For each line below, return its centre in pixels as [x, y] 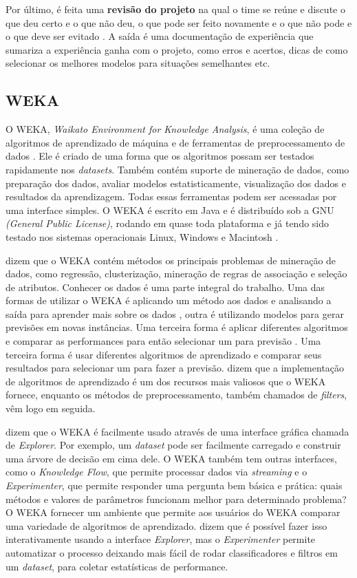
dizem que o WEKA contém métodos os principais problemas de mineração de [171, 260]
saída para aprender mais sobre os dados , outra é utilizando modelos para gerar [175, 313]
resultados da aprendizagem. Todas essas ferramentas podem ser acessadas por [171, 196]
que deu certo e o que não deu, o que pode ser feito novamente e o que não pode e [179, 22]
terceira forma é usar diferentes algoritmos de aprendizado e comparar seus [164, 354]
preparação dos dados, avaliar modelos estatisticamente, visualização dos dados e [176, 183]
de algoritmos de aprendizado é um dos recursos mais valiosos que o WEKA [166, 381]
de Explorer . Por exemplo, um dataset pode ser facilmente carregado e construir [173, 445]
